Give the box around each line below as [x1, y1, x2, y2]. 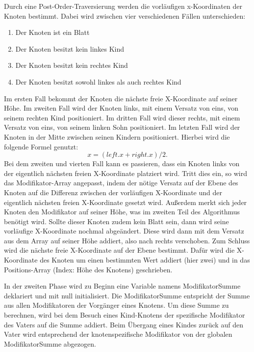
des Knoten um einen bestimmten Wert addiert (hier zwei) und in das [40, 255, 250, 265]
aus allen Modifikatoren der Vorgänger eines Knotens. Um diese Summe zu [4, 300, 229, 310]
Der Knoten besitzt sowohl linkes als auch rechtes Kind [15, 76, 181, 87]
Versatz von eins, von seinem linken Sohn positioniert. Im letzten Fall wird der [4, 122, 240, 132]
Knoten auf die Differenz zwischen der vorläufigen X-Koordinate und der [4, 187, 222, 197]
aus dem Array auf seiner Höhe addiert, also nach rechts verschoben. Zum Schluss [4, 235, 250, 245]
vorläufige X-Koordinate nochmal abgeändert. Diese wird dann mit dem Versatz [4, 226, 244, 236]
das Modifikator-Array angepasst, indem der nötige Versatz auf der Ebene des [4, 177, 238, 188]
